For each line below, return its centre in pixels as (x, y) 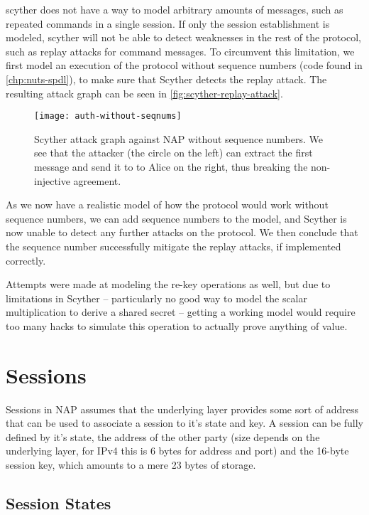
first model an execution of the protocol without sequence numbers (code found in (184, 65)
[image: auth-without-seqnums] (108, 116)
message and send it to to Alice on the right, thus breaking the (171, 166)
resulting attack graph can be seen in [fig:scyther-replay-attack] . (144, 93)
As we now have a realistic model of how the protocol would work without (167, 205)
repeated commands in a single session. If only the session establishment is (168, 23)
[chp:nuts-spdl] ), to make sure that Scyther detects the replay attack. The (166, 79)
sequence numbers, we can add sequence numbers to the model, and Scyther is (176, 218)
